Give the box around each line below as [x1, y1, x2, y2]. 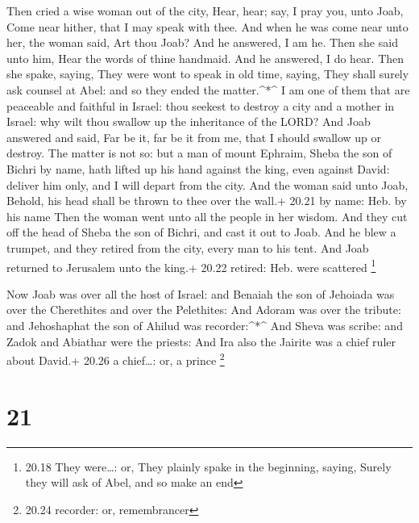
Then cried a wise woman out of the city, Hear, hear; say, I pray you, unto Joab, [6, 2, 404, 19]
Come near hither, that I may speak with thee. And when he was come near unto [6, 18, 409, 35]
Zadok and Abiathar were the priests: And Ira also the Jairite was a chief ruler [6, 333, 396, 349]
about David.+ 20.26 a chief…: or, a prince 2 [6, 349, 225, 368]
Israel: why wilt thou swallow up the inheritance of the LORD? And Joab [6, 113, 371, 130]
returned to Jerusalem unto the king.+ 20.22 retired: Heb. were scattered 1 [6, 256, 376, 275]
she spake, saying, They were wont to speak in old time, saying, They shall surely [6, 65, 409, 82]
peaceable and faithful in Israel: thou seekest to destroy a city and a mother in [6, 97, 395, 114]
